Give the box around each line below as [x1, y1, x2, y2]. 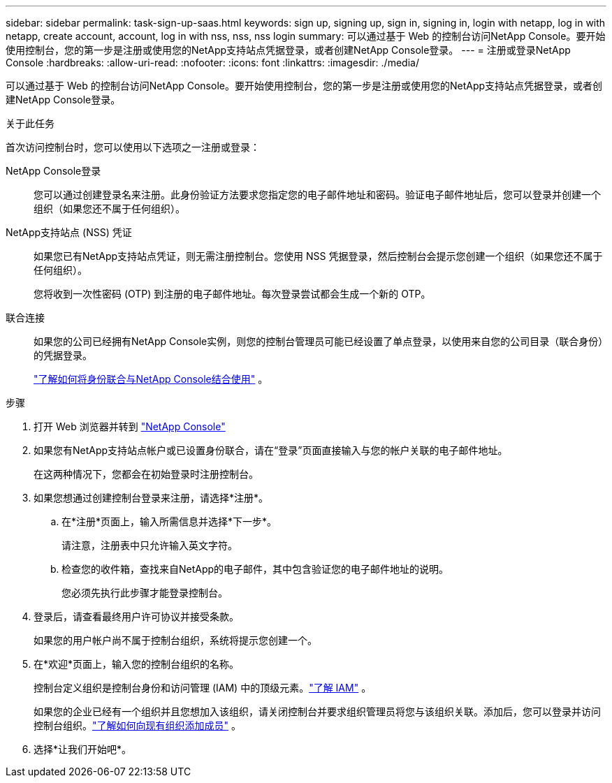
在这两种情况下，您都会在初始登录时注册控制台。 [34, 468, 258, 480]
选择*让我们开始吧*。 [34, 743, 132, 755]
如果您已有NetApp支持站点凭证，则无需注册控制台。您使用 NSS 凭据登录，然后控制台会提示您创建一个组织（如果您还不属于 [34, 250, 603, 262]
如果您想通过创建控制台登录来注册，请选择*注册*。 [34, 492, 269, 504]
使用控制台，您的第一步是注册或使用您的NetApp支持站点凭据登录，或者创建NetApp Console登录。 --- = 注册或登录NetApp [6, 44, 571, 56]
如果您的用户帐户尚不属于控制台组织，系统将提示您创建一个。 [34, 634, 317, 646]
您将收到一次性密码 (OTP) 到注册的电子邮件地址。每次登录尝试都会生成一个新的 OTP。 [34, 288, 431, 300]
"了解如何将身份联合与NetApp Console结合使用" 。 [34, 373, 268, 385]
